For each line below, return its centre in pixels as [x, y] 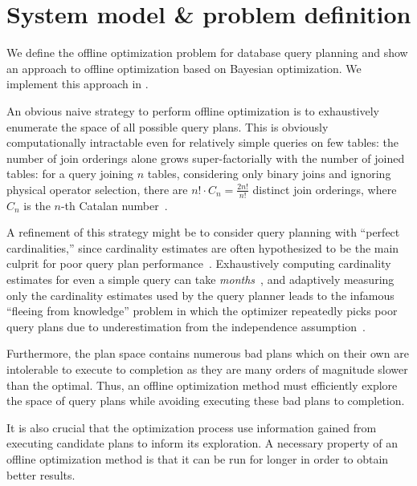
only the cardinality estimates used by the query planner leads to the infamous [200, 295]
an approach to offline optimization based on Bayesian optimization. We [184, 68]
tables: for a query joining [70, 174]
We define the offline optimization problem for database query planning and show [207, 53]
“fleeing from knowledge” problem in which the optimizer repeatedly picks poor [202, 311]
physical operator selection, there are [97, 189]
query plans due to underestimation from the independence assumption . [186, 326]
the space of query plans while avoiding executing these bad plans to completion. [206, 401]
